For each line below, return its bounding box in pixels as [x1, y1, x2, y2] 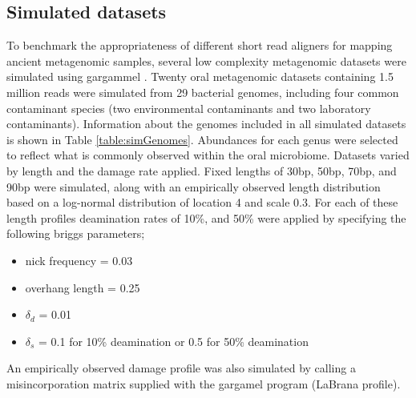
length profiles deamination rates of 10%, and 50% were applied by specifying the [6, 209, 406, 226]
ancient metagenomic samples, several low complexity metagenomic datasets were [6, 52, 406, 69]
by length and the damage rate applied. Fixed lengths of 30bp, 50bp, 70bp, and [6, 162, 397, 179]
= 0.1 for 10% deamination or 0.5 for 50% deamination [38, 332, 309, 349]
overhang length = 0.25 [25, 279, 140, 295]
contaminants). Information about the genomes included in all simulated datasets [6, 115, 406, 132]
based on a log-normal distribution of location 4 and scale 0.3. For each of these [6, 194, 398, 211]
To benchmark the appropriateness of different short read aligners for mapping [6, 37, 393, 54]
